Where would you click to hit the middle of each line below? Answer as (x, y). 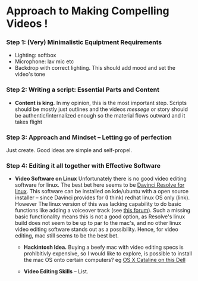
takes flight (29, 122)
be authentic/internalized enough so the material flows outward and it (100, 115)
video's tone (30, 74)
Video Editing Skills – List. (56, 271)
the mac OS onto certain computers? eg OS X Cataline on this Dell (105, 260)
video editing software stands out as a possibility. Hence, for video (96, 229)
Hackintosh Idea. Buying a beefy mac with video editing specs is (103, 247)
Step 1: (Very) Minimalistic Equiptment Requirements (84, 42)
